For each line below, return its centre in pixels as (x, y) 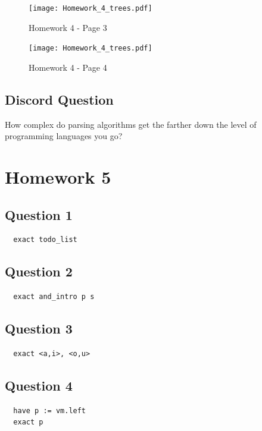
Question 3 (39, 328)
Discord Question (59, 99)
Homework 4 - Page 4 (68, 67)
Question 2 (39, 271)
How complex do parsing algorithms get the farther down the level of (131, 124)
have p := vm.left (50, 410)
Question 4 (39, 386)
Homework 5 (58, 177)
